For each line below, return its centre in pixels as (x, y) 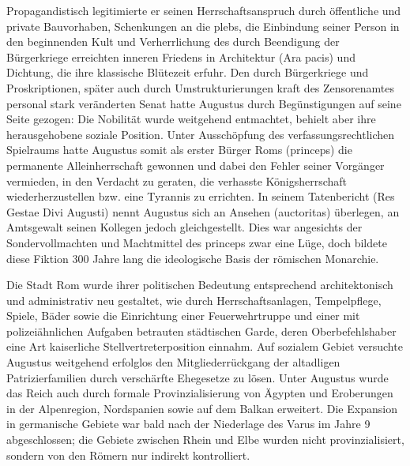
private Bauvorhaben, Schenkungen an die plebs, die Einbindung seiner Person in (203, 26)
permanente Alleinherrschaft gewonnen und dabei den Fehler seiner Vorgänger (196, 165)
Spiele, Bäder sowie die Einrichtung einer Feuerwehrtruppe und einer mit (183, 316)
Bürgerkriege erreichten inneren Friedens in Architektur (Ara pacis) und (181, 56)
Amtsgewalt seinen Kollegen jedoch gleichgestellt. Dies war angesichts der (184, 227)
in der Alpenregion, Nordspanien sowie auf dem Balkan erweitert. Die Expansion (202, 408)
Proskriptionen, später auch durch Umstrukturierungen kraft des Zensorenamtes (201, 87)
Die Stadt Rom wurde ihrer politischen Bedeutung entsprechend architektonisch (200, 285)
